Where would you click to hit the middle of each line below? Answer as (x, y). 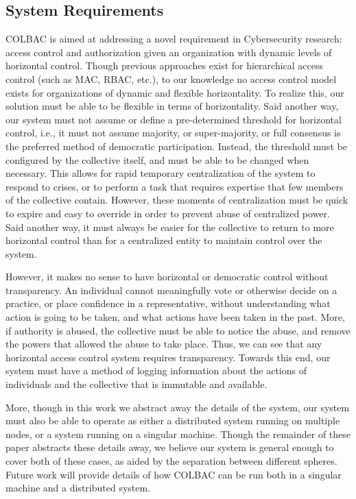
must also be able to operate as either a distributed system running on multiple (173, 421)
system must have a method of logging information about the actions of (156, 370)
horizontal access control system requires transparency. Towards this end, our (168, 357)
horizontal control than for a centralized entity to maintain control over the (164, 240)
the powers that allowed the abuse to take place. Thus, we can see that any (164, 344)
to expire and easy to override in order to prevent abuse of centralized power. (168, 213)
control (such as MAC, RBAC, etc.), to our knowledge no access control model (171, 78)
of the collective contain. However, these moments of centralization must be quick (177, 200)
